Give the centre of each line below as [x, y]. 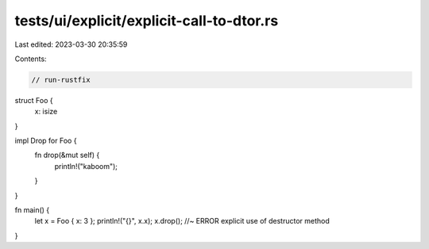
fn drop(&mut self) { [67, 155]
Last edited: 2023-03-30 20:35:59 [71, 44]
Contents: [31, 59]
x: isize [46, 112]
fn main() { [32, 210]
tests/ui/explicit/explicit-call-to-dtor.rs [147, 21]
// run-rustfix [61, 80]
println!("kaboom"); [86, 166]
